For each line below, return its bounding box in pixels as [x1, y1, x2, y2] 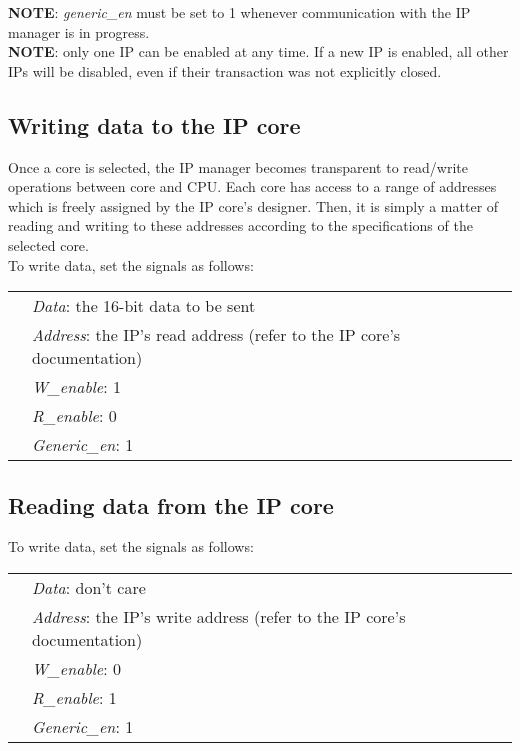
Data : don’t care [32, 575, 146, 599]
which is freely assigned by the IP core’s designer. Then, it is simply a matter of [8, 195, 499, 216]
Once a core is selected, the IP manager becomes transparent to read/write [8, 156, 468, 177]
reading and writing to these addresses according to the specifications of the [8, 215, 473, 236]
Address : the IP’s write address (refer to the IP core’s [32, 604, 406, 628]
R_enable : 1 [32, 685, 117, 709]
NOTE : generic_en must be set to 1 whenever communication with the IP [8, 2, 471, 22]
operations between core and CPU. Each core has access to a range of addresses [8, 176, 497, 197]
